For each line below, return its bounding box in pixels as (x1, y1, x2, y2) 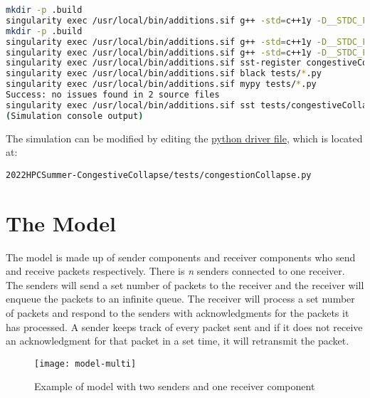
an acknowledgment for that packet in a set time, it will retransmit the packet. (6, 333, 349, 348)
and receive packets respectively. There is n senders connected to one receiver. (6, 263, 345, 278)
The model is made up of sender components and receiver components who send (6, 249, 356, 264)
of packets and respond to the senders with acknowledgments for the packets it (6, 305, 349, 320)
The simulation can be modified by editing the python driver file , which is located (6, 130, 363, 145)
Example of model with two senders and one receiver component (34, 379, 315, 394)
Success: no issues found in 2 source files (6, 90, 220, 100)
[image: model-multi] (34, 358, 137, 369)
